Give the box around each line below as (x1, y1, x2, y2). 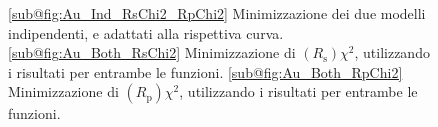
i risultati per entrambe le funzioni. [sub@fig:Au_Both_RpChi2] (8, 61, 403, 82)
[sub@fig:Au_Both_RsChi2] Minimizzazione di (8, 42, 296, 63)
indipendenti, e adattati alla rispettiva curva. (8, 22, 284, 43)
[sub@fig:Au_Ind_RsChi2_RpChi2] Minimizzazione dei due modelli (8, 3, 426, 23)
